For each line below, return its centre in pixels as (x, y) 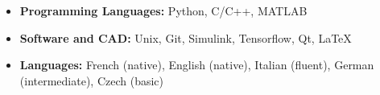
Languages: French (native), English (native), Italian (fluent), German (197, 65)
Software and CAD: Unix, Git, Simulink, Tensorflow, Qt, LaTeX (186, 37)
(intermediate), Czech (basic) (92, 80)
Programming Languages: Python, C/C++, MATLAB (163, 10)
